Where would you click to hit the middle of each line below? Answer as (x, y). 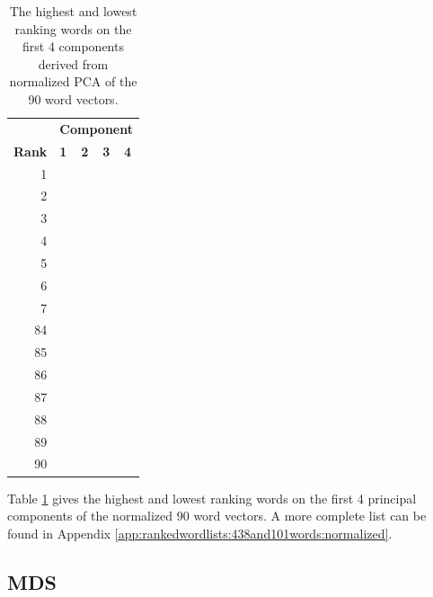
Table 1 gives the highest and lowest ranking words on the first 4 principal (212, 498)
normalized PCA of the (73, 81)
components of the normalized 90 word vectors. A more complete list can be (217, 516)
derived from (73, 63)
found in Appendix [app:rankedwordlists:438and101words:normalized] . (200, 533)
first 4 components (73, 46)
